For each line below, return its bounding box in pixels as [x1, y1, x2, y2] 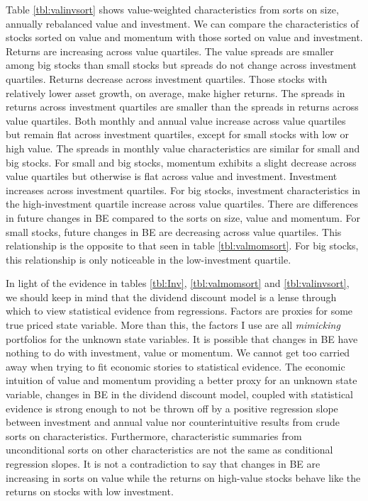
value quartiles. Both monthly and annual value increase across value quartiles [6, 113, 346, 128]
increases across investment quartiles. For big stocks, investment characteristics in [6, 182, 361, 197]
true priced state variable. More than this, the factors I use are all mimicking [6, 317, 340, 332]
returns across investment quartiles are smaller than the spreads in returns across [6, 99, 359, 114]
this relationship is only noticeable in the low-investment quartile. [6, 252, 291, 266]
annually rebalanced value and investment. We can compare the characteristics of [6, 16, 359, 30]
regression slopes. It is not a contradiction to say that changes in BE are [6, 456, 320, 471]
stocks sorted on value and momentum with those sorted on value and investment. [6, 30, 363, 45]
